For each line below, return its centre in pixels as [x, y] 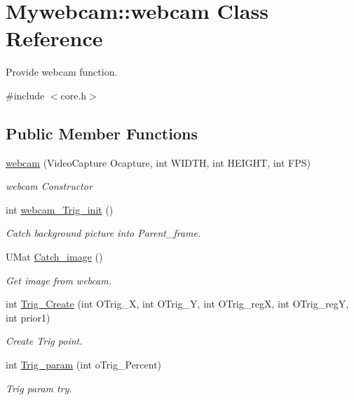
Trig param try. [39, 388]
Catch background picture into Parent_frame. [103, 233]
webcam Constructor [49, 186]
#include [25, 95]
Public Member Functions [102, 133]
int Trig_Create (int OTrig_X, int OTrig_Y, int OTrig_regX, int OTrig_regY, [177, 304]
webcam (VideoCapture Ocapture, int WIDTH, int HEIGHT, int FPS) [158, 162]
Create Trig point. [44, 341]
